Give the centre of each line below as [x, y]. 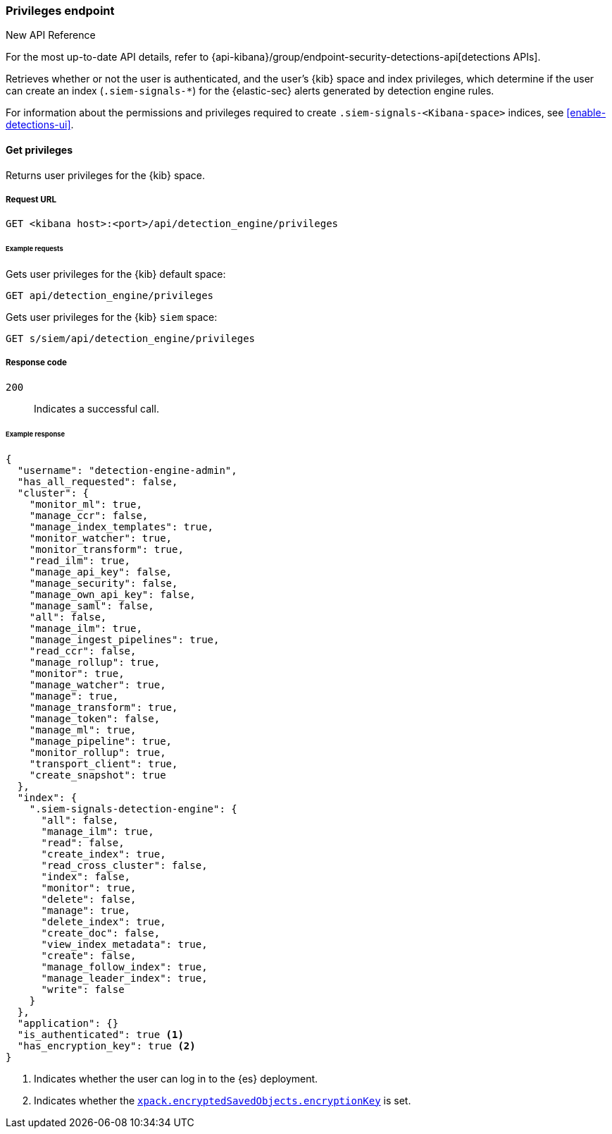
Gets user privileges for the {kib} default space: [116, 274]
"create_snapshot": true [98, 775]
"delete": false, [89, 899]
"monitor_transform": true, [106, 549]
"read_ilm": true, [80, 560]
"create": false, [89, 955]
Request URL [31, 199]
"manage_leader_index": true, [124, 978]
